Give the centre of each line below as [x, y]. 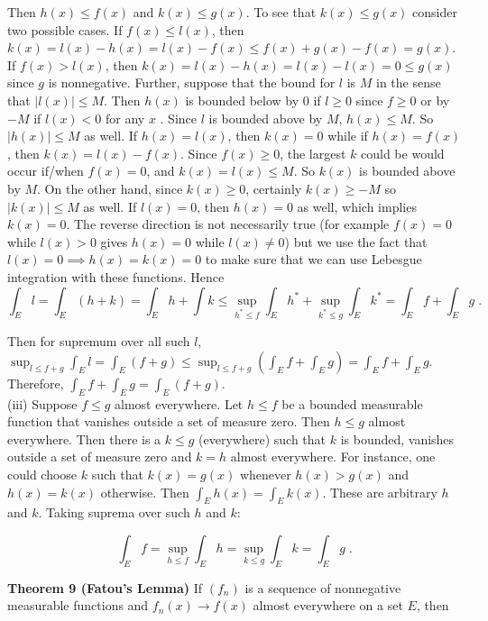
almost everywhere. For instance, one [333, 457]
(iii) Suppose [42, 403]
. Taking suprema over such [114, 512]
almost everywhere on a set [328, 605]
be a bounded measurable [352, 403]
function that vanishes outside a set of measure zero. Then [169, 421]
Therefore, [36, 383]
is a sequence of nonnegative [323, 587]
